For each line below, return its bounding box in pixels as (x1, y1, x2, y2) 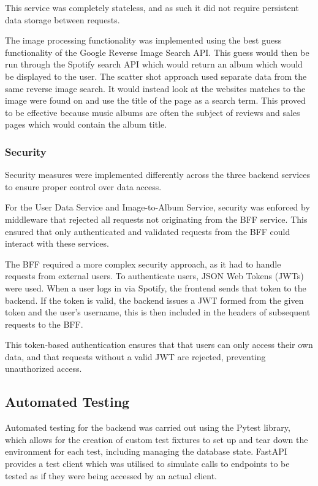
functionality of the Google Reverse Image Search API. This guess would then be (5, 45, 309, 58)
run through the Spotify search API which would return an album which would (5, 58, 303, 71)
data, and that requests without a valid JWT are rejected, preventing (5, 350, 266, 363)
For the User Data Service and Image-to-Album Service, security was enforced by (5, 201, 310, 214)
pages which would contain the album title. (5, 118, 167, 131)
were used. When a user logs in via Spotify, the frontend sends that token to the (5, 281, 306, 294)
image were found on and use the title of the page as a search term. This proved (5, 94, 306, 107)
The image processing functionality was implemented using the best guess (5, 34, 282, 47)
